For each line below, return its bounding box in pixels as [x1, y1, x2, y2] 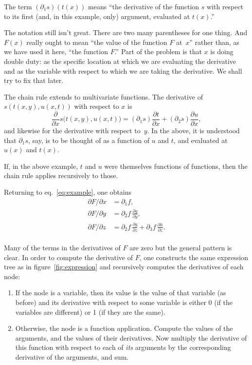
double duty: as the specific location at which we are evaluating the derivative [4, 56, 236, 66]
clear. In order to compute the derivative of [4, 252, 133, 262]
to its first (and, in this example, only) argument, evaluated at [4, 11, 190, 21]
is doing [210, 46, 234, 57]
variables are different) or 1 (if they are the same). [15, 306, 165, 317]
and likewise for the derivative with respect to [4, 125, 141, 135]
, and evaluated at [173, 135, 228, 145]
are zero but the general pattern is [129, 242, 232, 252]
